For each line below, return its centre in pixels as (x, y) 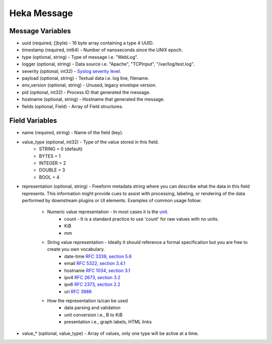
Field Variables (33, 121)
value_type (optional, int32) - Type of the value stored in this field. (90, 142)
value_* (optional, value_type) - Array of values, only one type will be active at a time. (110, 333)
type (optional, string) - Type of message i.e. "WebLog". (80, 57)
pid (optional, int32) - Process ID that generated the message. (86, 92)
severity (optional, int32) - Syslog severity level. (72, 71)
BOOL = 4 (49, 177)
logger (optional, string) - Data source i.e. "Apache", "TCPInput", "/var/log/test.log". (108, 64)
